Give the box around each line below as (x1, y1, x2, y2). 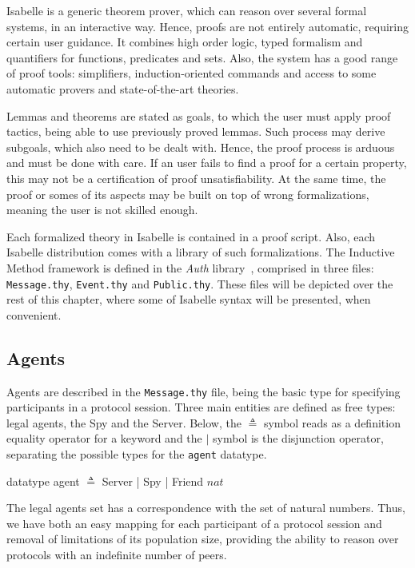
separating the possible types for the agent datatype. (6, 445, 267, 462)
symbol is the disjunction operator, (213, 430, 384, 447)
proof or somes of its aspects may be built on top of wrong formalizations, (6, 185, 369, 202)
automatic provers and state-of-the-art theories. (6, 80, 239, 97)
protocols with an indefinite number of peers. (6, 546, 227, 563)
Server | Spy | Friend (102, 472, 204, 489)
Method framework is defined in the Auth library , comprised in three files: (6, 259, 374, 276)
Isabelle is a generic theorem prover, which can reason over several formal (6, 2, 367, 18)
